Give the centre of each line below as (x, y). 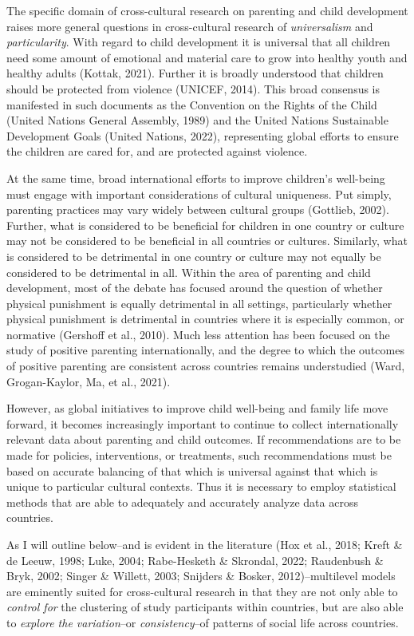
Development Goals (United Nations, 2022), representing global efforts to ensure (203, 135)
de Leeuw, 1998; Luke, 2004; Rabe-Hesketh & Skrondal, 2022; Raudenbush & (195, 560)
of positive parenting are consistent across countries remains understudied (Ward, (206, 366)
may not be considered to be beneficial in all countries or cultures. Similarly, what (207, 241)
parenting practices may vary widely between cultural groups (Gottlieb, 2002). (198, 209)
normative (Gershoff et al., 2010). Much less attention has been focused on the (198, 334)
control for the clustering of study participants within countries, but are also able (205, 607)
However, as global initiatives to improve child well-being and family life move (197, 408)
